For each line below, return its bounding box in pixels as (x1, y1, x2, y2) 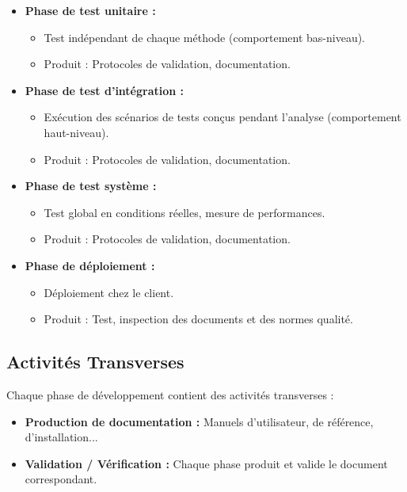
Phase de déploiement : (25, 257, 155, 273)
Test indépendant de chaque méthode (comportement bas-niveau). (44, 29, 366, 45)
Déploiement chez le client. (44, 284, 174, 300)
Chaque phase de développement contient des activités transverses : (6, 386, 334, 402)
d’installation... (25, 429, 98, 445)
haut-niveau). (44, 124, 109, 140)
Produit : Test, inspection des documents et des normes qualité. (44, 311, 353, 327)
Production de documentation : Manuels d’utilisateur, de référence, (25, 413, 374, 429)
